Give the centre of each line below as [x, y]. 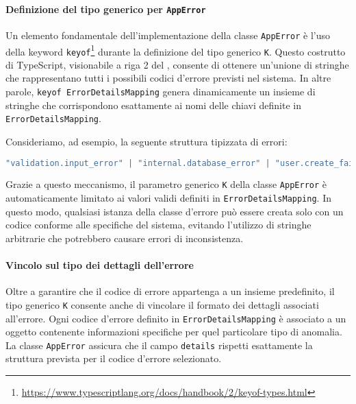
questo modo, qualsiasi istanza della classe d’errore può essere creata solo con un [175, 211]
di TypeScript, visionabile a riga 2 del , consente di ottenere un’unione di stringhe [177, 64]
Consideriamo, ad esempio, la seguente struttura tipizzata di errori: [147, 141]
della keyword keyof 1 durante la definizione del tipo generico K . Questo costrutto [176, 50]
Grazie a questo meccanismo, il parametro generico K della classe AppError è [166, 184]
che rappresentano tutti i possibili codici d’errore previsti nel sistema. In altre [168, 78]
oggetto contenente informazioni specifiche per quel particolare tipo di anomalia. [174, 332]
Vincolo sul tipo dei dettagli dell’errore [100, 265]
